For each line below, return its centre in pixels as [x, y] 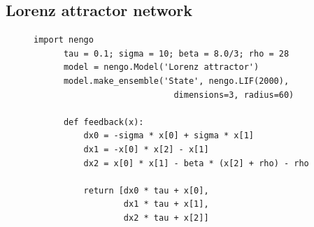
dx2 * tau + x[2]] [166, 218]
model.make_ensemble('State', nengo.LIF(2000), [176, 81]
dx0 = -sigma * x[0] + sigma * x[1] [169, 136]
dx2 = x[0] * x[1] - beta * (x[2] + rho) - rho [196, 163]
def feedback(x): [104, 122]
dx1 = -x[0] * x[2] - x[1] [146, 149]
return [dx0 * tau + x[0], [146, 190]
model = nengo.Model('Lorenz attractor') [161, 67]
